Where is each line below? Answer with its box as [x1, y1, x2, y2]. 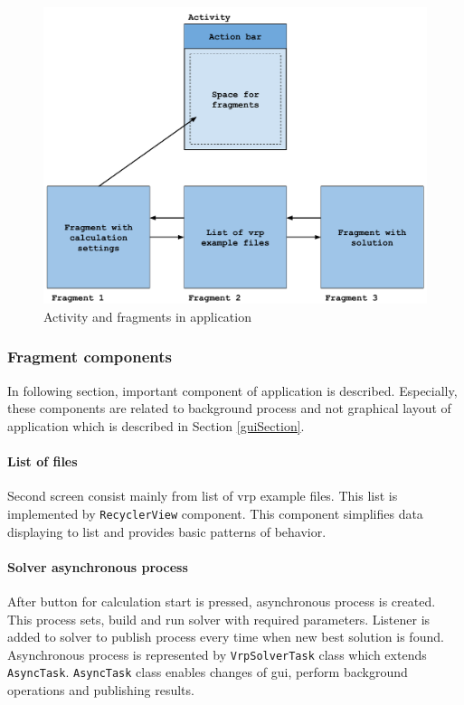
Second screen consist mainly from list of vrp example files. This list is [7, 486, 398, 505]
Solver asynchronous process [7, 557, 188, 576]
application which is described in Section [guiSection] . [7, 416, 305, 435]
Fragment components [7, 345, 172, 368]
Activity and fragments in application [43, 306, 251, 325]
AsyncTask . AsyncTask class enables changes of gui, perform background [7, 663, 408, 681]
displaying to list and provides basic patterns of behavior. [7, 522, 327, 540]
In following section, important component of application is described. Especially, [7, 381, 458, 399]
